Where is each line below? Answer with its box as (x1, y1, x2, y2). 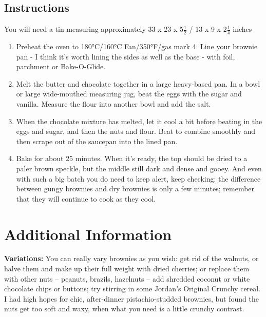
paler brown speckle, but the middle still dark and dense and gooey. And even (16, 163, 262, 173)
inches (233, 24, 252, 34)
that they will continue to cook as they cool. (16, 193, 156, 204)
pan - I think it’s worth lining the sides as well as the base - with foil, (16, 51, 235, 62)
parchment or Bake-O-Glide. (16, 61, 106, 72)
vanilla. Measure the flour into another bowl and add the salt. (16, 98, 211, 109)
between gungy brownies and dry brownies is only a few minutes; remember (16, 183, 255, 194)
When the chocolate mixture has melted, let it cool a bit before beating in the (16, 115, 262, 126)
